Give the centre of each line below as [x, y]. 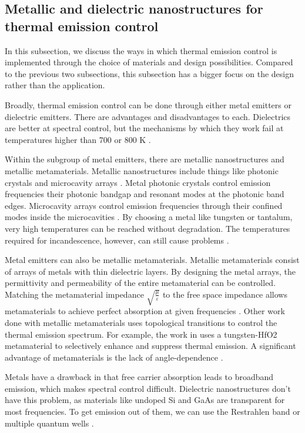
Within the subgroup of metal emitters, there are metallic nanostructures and [145, 159]
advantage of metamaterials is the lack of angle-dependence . [114, 357]
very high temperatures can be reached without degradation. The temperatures [148, 228]
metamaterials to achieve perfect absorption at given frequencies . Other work [145, 311]
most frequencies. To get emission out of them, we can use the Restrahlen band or [152, 412]
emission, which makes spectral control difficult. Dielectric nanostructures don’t [148, 388]
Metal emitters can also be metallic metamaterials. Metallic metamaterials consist [152, 260]
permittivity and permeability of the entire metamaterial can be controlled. [140, 283]
